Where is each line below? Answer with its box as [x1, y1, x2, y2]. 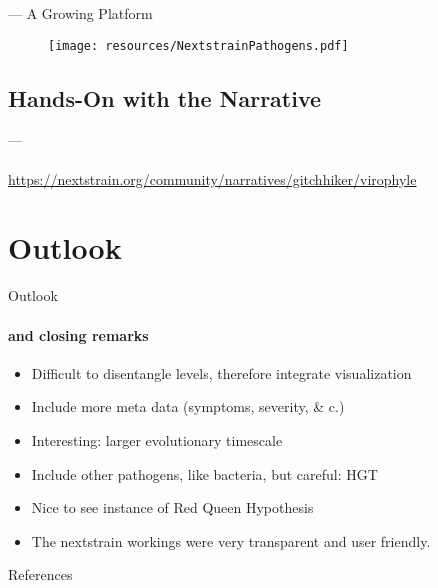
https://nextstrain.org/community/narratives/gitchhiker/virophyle [8, 168, 417, 189]
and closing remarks [8, 324, 149, 345]
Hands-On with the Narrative [8, 82, 322, 113]
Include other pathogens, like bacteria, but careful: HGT [31, 463, 378, 484]
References [8, 564, 73, 585]
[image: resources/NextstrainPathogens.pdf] [48, 38, 349, 53]
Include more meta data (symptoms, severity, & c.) [31, 396, 345, 417]
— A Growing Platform [8, 3, 153, 23]
